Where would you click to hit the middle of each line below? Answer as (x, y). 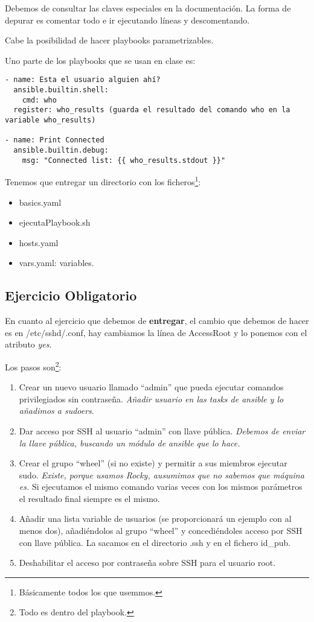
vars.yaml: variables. (56, 263)
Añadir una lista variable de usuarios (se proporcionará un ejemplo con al (155, 519)
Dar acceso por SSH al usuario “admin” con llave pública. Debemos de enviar (162, 430)
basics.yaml (40, 202)
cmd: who (39, 100)
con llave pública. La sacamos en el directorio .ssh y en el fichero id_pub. (155, 542)
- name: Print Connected (55, 140)
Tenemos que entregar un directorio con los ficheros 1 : (103, 181)
